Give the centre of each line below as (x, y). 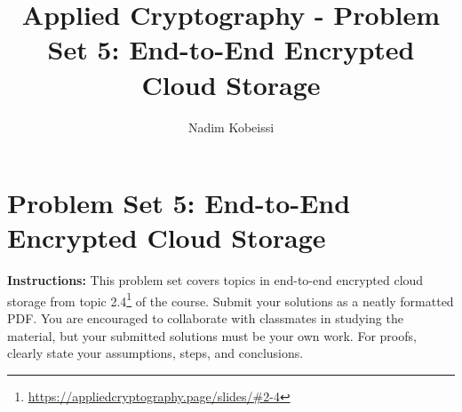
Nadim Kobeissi (231, 127)
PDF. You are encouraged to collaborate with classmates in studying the (205, 318)
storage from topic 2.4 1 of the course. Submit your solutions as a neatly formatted (231, 299)
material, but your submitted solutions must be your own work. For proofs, (212, 335)
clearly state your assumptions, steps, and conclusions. (155, 353)
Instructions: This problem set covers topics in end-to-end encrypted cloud (215, 280)
